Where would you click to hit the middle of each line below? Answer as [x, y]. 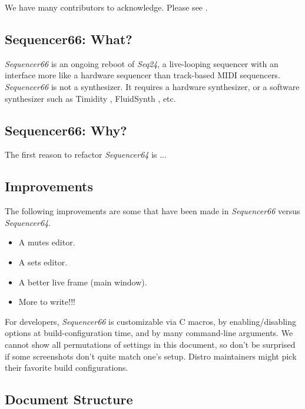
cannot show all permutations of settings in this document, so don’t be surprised [150, 344]
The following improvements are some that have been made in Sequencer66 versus [152, 211]
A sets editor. [43, 262]
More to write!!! [47, 302]
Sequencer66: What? [69, 39]
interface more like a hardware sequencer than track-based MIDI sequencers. [142, 75]
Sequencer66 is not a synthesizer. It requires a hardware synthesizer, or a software [152, 86]
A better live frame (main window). [83, 282]
